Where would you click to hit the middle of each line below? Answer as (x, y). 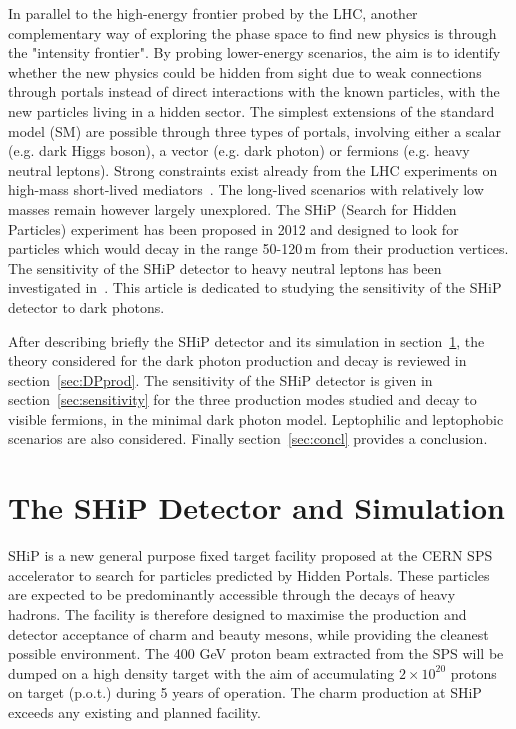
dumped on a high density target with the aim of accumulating (201, 672)
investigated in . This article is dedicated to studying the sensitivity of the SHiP (255, 287)
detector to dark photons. (86, 306)
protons (473, 672)
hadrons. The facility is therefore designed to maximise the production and (237, 613)
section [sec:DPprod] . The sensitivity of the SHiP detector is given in (220, 379)
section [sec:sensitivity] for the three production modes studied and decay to (242, 399)
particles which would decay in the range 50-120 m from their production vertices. (258, 248)
